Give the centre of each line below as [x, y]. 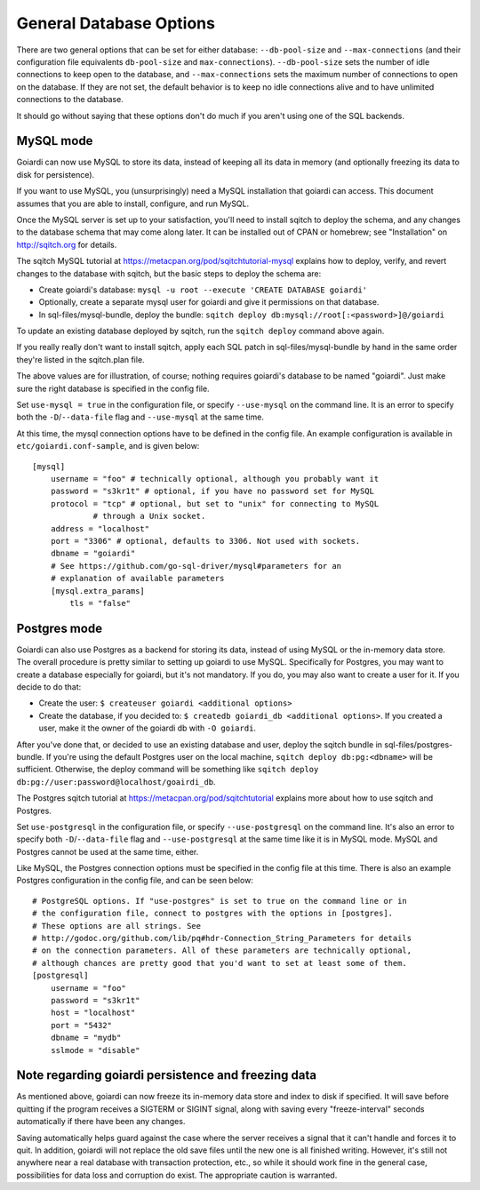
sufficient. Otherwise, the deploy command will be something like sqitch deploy [168, 770]
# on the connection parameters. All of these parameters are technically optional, [222, 950]
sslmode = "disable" [95, 1050]
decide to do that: [49, 687]
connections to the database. [70, 100]
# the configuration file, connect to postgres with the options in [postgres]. [213, 914]
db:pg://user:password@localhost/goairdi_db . [116, 781]
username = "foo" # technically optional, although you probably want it [215, 479]
